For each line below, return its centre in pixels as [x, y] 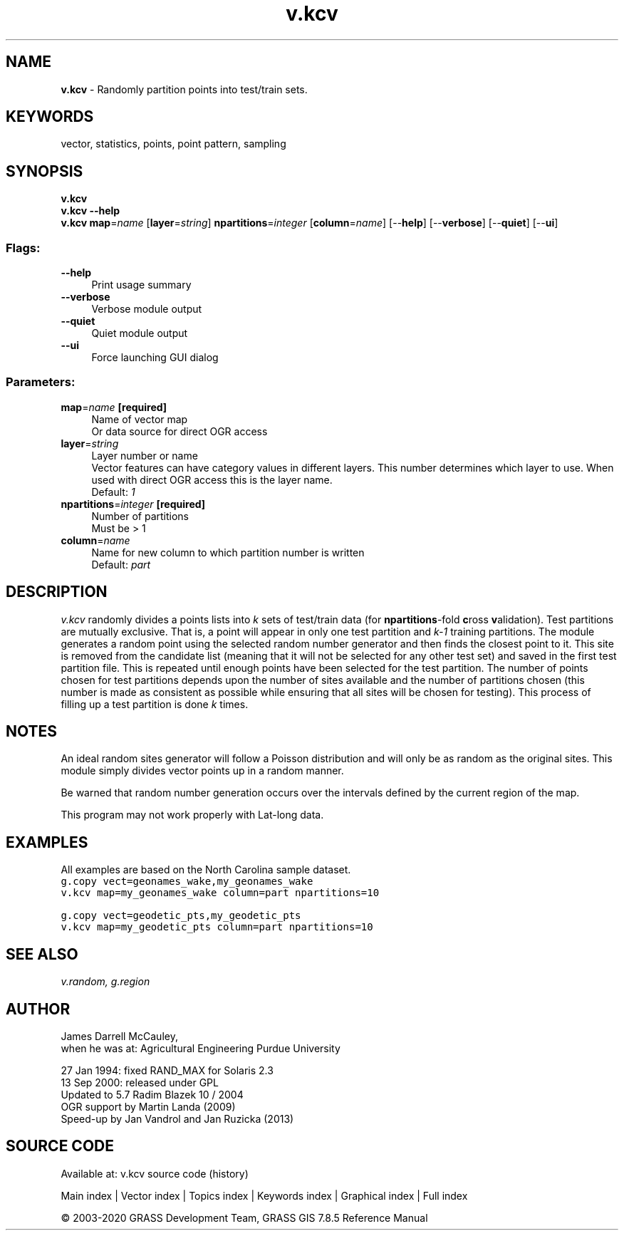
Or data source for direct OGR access [180, 431]
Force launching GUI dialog [155, 358]
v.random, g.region [105, 982]
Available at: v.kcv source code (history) [155, 1173]
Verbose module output [147, 309]
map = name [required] [114, 407]
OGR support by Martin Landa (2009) [148, 1107]
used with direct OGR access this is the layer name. [212, 479]
